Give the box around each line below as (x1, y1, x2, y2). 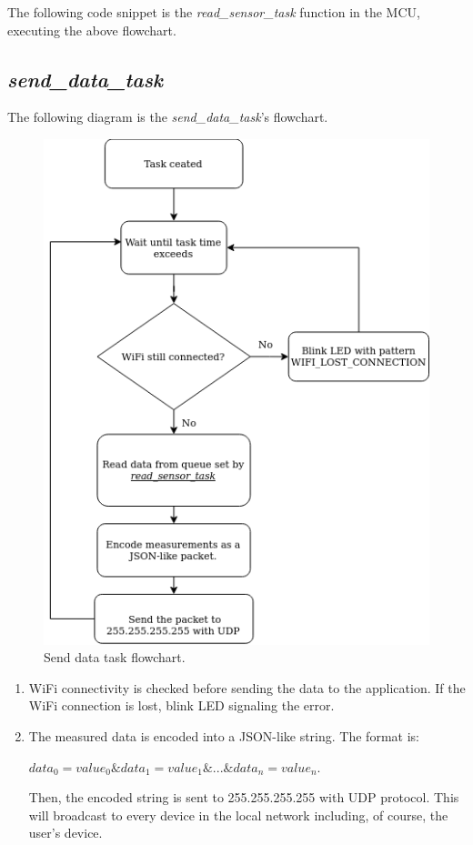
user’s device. (28, 823, 103, 842)
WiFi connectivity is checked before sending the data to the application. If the (28, 678, 466, 697)
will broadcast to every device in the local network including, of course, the (28, 805, 448, 824)
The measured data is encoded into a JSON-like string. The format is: (28, 727, 419, 745)
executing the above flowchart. (7, 20, 176, 39)
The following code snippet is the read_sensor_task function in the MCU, (7, 3, 420, 21)
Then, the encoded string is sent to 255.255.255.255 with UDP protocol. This (28, 788, 459, 807)
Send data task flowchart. (44, 648, 186, 667)
